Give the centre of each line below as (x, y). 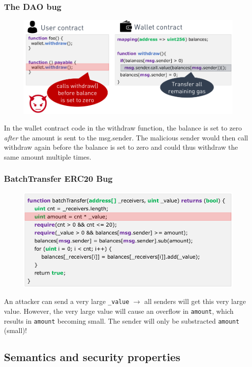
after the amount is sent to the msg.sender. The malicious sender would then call (126, 137)
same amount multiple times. (48, 156)
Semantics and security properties (92, 357)
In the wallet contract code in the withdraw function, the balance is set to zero (123, 128)
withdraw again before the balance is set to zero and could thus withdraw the (121, 147)
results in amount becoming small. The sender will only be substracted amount (122, 320)
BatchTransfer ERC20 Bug (58, 179)
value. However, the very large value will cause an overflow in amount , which (119, 311)
